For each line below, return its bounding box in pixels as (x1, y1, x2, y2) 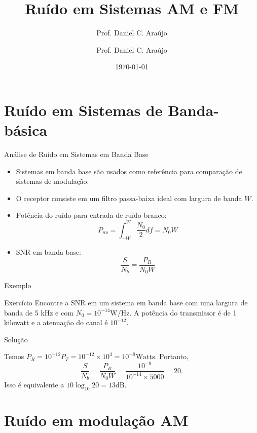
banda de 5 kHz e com (4, 307, 74, 318)
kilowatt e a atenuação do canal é (4, 317, 108, 328)
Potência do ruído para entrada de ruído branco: (16, 210, 167, 220)
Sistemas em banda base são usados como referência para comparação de (16, 166, 242, 176)
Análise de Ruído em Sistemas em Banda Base (4, 149, 149, 160)
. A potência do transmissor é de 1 (129, 307, 237, 318)
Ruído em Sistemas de (4, 99, 163, 120)
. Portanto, (155, 351, 189, 362)
